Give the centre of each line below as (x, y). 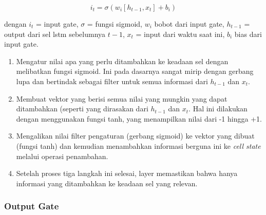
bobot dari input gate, (189, 24)
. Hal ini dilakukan (218, 109)
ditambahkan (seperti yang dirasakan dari (82, 109)
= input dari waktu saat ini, (180, 34)
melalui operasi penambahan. (62, 156)
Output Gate (32, 206)
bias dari (248, 34)
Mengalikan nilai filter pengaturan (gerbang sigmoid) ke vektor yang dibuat (135, 136)
